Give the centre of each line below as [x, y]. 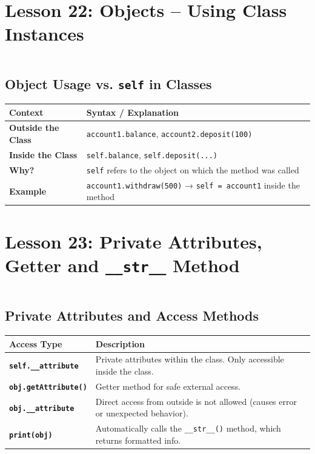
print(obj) [31, 435]
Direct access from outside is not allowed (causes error [196, 401]
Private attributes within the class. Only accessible [190, 359]
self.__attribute [44, 366]
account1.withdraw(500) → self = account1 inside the [193, 185]
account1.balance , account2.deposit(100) [169, 134]
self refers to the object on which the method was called [193, 169]
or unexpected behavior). [142, 413]
